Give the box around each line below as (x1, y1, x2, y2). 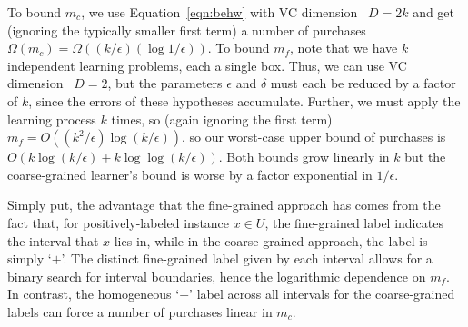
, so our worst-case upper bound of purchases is (181, 127, 446, 146)
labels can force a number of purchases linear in (7, 302, 273, 321)
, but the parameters (107, 74, 223, 93)
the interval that (7, 231, 99, 250)
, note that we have (290, 38, 398, 57)
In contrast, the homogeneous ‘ (7, 284, 180, 303)
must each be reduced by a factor (270, 74, 456, 93)
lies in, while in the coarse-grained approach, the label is (114, 231, 428, 250)
